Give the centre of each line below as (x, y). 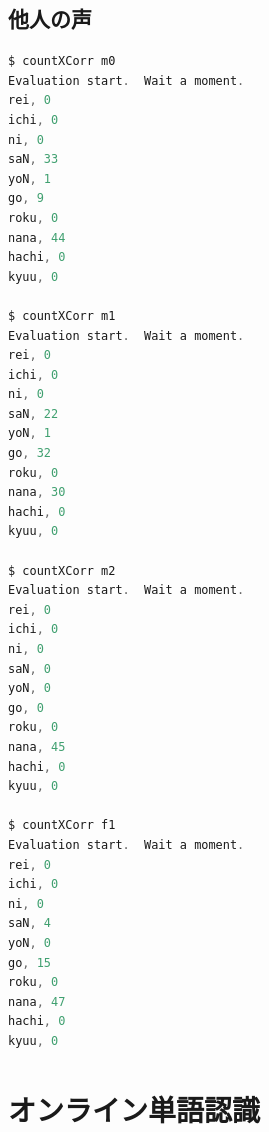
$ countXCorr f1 (62, 825)
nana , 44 (37, 237)
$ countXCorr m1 (62, 315)
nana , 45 (37, 746)
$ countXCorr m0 (62, 61)
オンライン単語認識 (134, 1108)
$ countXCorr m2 (62, 570)
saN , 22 (33, 413)
